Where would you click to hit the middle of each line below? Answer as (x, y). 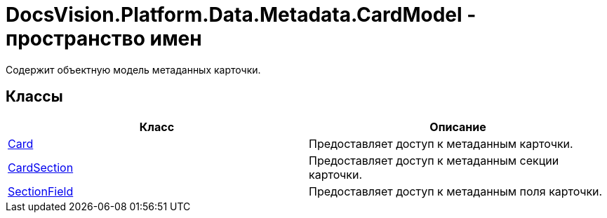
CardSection (41, 167)
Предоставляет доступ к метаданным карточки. (441, 143)
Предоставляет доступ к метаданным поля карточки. (456, 191)
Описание (458, 127)
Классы (34, 97)
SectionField (41, 191)
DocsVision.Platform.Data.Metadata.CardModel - (241, 15)
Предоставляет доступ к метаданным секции (434, 160)
